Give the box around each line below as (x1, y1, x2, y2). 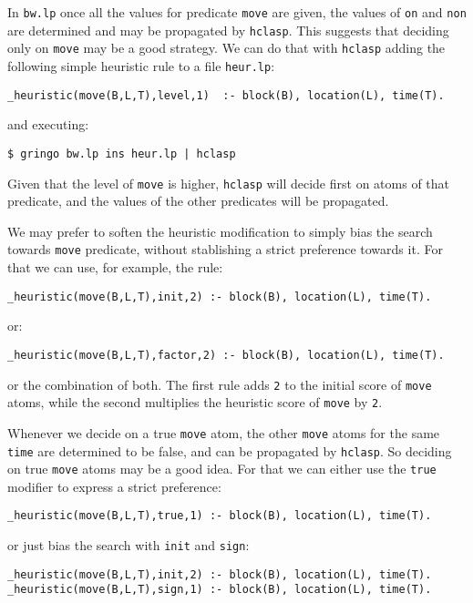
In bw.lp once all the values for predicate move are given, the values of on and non (7, 3, 467, 21)
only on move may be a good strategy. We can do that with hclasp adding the (7, 38, 446, 57)
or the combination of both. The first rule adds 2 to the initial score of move (7, 374, 432, 393)
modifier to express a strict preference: (7, 476, 221, 496)
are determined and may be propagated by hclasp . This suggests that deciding (7, 20, 449, 39)
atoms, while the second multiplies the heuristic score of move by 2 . (7, 393, 383, 412)
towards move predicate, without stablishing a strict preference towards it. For (7, 240, 443, 259)
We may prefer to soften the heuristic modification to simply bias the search (7, 221, 433, 240)
